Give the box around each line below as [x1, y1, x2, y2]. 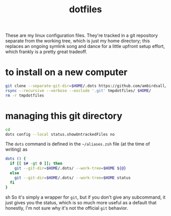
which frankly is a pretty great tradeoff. [5, 49, 88, 55]
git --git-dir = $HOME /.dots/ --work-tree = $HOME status [14, 175, 131, 180]
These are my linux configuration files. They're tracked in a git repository [5, 32, 158, 39]
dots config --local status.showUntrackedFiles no [5, 132, 115, 137]
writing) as [5, 147, 28, 153]
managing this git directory [5, 110, 123, 122]
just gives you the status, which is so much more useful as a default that [5, 199, 157, 205]
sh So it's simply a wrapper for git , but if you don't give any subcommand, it [5, 194, 166, 200]
